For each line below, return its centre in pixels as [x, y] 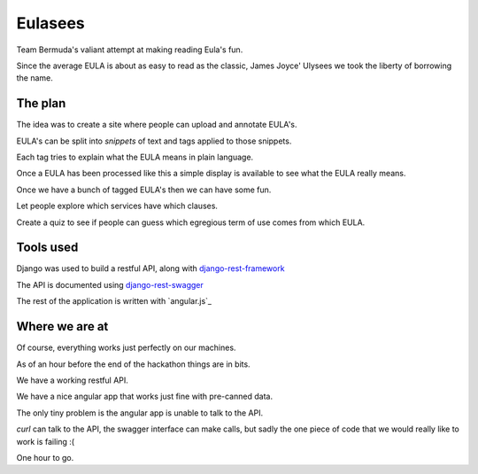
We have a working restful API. [72, 380]
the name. [35, 78]
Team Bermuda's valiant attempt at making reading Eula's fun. [130, 50]
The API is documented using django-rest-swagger [110, 284]
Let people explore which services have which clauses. [117, 206]
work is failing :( [46, 441]
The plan [41, 103]
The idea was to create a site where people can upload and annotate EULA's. [157, 125]
